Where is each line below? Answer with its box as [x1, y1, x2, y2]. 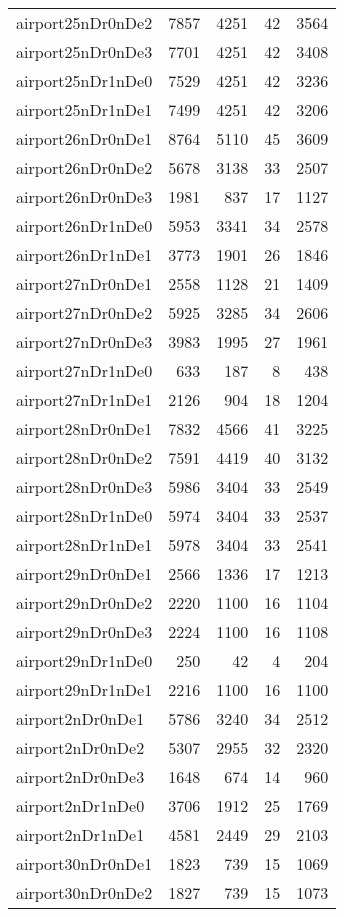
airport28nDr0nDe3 [16, 475, 153, 498]
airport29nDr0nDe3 [16, 620, 153, 643]
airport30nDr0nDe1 [16, 852, 153, 875]
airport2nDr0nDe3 [16, 765, 145, 788]
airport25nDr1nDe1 [16, 98, 153, 121]
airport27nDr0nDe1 [16, 272, 153, 295]
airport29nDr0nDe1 [16, 562, 153, 585]
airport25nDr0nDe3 [16, 40, 153, 63]
